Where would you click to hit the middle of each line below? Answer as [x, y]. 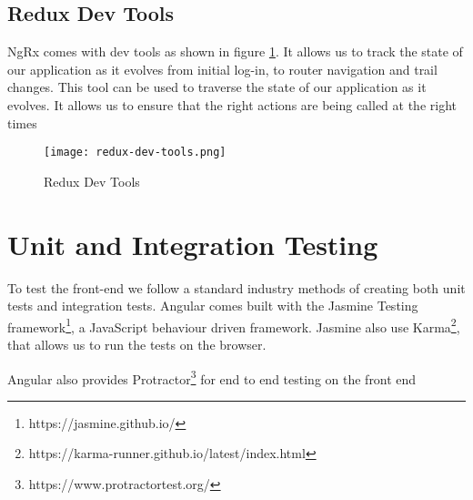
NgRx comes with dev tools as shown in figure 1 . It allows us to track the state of [235, 51]
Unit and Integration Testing [193, 244]
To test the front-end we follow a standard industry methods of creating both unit [236, 287]
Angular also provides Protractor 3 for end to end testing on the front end [212, 377]
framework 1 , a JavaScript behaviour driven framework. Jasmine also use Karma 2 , [234, 325]
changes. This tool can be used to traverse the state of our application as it [217, 87]
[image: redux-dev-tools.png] [135, 153]
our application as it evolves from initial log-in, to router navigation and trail [222, 69]
